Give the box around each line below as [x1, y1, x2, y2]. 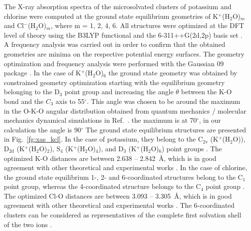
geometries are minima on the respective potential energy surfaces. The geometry [4, 48, 245, 58]
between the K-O [181, 87, 232, 97]
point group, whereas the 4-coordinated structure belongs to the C [4, 181, 201, 191]
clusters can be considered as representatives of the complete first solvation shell [4, 210, 241, 220]
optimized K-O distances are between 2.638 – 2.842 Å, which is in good [4, 153, 217, 163]
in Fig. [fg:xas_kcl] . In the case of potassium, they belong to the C [4, 134, 203, 144]
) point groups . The [162, 143, 222, 153]
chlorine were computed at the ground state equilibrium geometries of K [4, 11, 218, 21]
